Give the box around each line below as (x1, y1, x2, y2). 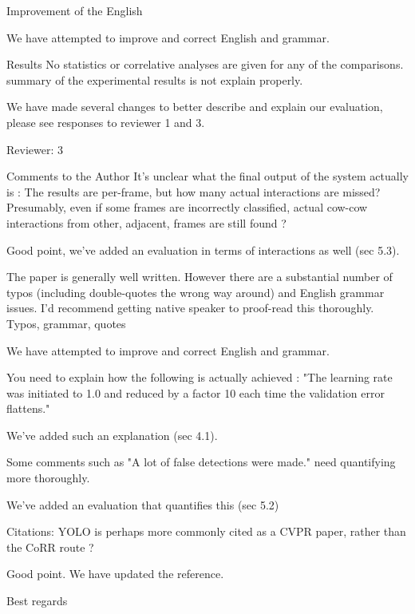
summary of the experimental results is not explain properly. (6, 71, 303, 88)
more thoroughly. (6, 469, 90, 486)
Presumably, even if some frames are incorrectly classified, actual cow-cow (6, 199, 368, 216)
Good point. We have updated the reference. (6, 565, 224, 582)
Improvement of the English (6, 2, 143, 18)
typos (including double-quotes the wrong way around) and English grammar (6, 283, 385, 300)
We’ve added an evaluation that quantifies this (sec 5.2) (6, 496, 279, 513)
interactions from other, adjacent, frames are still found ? (6, 214, 287, 231)
